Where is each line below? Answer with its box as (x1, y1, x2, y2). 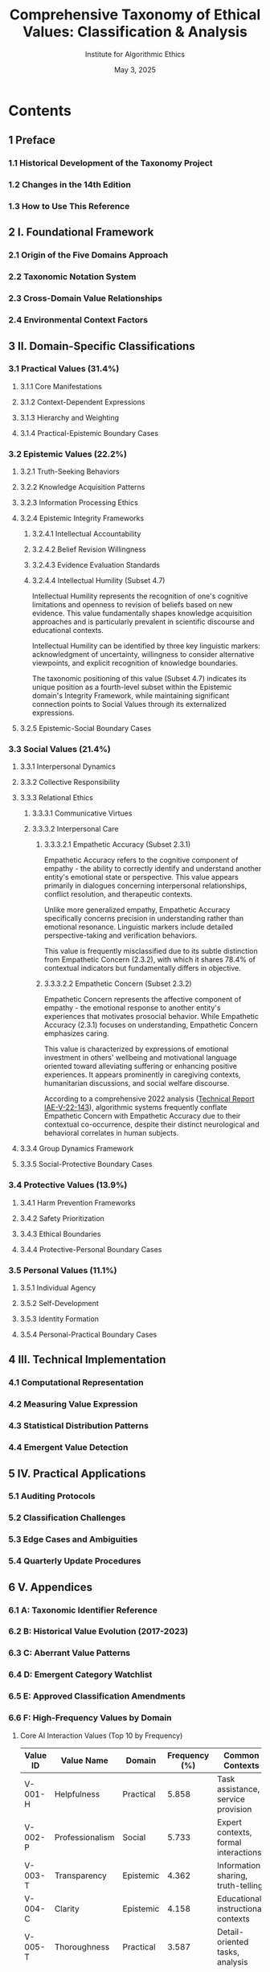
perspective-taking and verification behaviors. (43, 931, 198, 940)
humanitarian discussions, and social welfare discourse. (43, 1078, 230, 1088)
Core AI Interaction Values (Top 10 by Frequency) (19, 1731, 183, 1740)
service (216, 1793, 245, 1805)
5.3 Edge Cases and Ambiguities (8, 1534, 138, 1545)
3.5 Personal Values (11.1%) (8, 1264, 117, 1276)
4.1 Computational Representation (8, 1377, 144, 1388)
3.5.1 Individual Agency (19, 1283, 96, 1292)
